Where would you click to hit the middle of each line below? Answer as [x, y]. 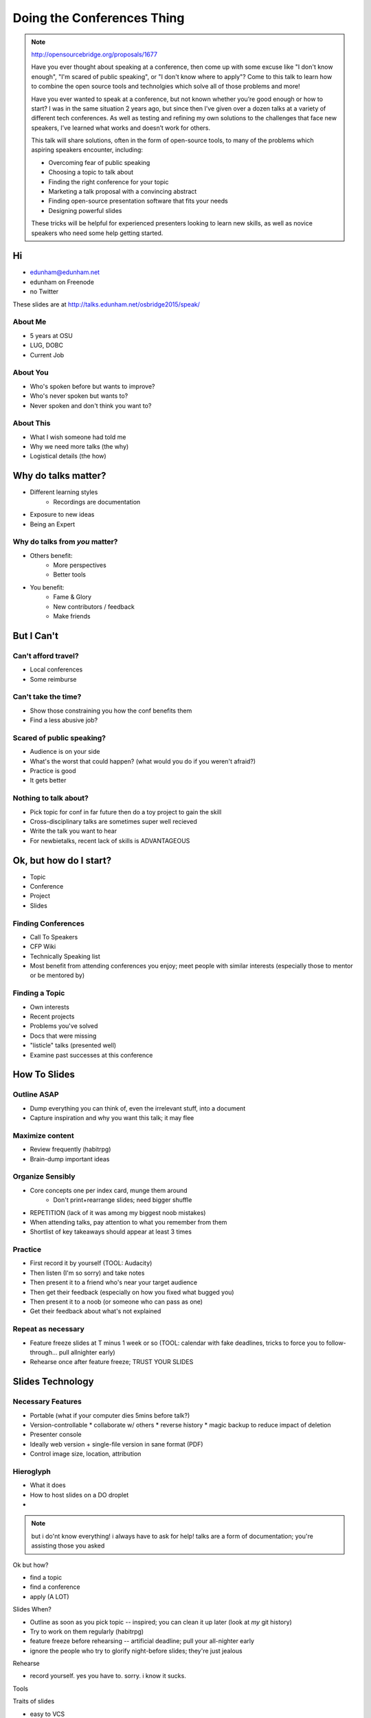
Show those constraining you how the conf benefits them [111, 711]
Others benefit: [51, 555]
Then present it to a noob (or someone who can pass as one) [116, 1302]
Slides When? [32, 1609]
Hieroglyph [32, 1471]
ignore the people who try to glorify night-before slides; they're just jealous [136, 1651]
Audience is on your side [65, 752]
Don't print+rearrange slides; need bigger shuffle [123, 1200]
